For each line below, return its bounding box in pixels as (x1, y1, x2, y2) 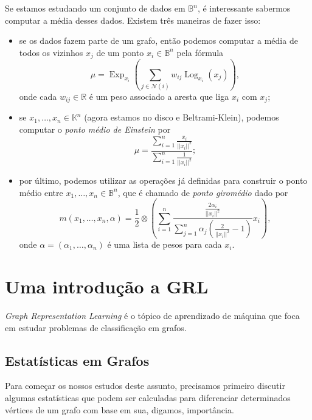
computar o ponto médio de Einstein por (19, 123, 171, 135)
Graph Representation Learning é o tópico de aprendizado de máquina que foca (5, 309, 300, 322)
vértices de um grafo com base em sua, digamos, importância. (5, 403, 234, 416)
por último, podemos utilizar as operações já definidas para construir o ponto (19, 174, 308, 187)
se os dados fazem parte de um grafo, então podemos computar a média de (19, 34, 298, 47)
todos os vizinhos (19, 46, 83, 58)
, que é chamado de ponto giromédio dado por (117, 186, 288, 198)
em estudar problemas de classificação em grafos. (5, 321, 187, 334)
